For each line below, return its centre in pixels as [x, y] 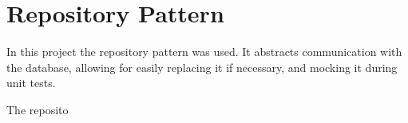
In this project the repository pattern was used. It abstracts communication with [204, 52]
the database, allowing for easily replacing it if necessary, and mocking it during [202, 67]
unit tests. [31, 83]
